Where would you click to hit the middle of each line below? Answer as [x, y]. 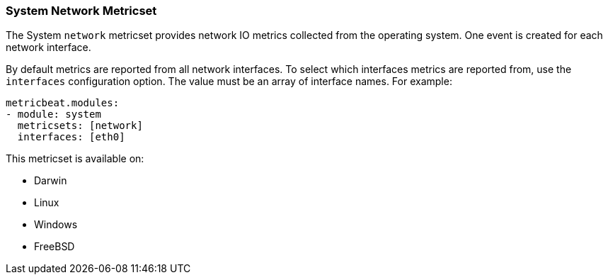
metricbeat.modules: [63, 103]
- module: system [53, 114]
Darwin [51, 181]
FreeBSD [55, 247]
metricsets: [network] [80, 126]
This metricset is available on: [75, 159]
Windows [56, 225]
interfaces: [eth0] [71, 137]
